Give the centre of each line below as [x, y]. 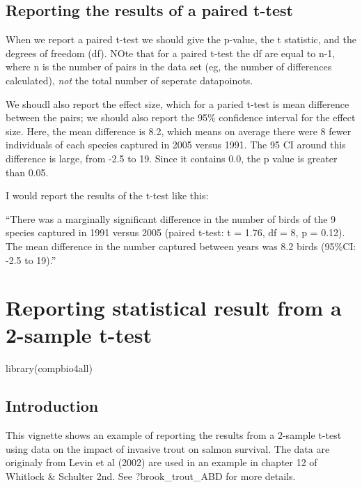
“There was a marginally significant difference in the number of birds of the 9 [171, 218]
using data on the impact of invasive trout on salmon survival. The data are [168, 448]
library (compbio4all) [49, 368]
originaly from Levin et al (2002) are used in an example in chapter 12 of [162, 462]
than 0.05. [27, 172]
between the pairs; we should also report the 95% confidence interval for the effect [181, 117]
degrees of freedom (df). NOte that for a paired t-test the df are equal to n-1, [171, 53]
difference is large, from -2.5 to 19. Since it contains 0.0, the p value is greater [172, 158]
